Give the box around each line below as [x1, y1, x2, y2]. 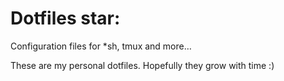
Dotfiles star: [10, 7, 121, 30]
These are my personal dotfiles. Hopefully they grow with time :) [10, 59, 275, 71]
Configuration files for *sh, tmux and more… [10, 40, 192, 52]
